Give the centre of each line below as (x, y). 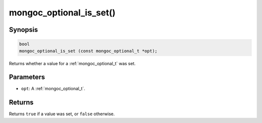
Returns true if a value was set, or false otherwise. (62, 114)
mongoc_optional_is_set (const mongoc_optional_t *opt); (88, 51)
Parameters (27, 77)
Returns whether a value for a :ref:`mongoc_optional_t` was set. (72, 63)
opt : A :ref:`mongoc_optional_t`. (53, 89)
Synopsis (24, 30)
